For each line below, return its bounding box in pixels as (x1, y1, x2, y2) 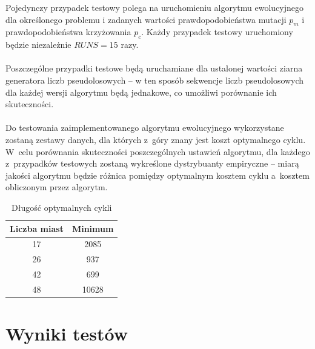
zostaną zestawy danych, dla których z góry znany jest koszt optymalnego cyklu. (5, 133, 306, 145)
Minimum (71, 222, 114, 234)
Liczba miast (10, 222, 64, 234)
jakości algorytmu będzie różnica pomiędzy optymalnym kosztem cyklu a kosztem (5, 168, 310, 181)
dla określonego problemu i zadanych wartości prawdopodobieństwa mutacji (5, 13, 287, 25)
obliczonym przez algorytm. (5, 181, 108, 193)
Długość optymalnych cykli (12, 201, 112, 213)
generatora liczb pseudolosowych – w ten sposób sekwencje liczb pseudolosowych (5, 73, 304, 86)
